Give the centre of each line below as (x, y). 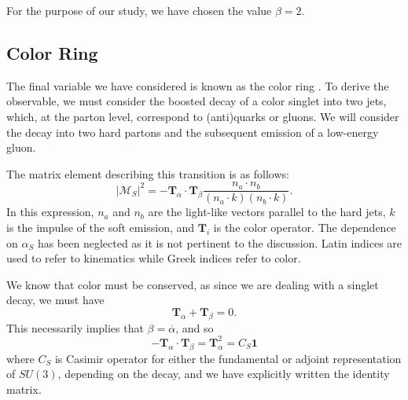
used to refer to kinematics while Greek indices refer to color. (154, 258)
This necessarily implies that (75, 327)
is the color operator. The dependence (305, 228)
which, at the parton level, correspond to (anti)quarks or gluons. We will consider (203, 116)
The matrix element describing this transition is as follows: (148, 173)
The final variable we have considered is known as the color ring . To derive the (198, 85)
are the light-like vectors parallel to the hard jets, (267, 212)
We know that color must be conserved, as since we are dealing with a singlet (193, 284)
